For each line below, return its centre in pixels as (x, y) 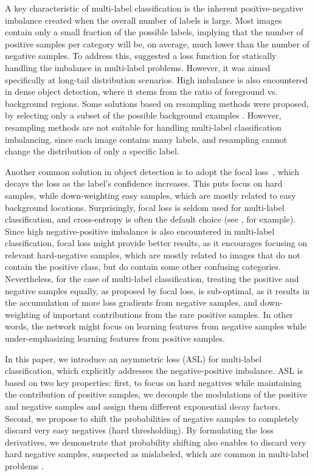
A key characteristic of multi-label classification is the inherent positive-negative (154, 8)
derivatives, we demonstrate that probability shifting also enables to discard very (156, 442)
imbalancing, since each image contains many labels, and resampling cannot (146, 139)
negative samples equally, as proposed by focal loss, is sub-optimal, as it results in (157, 290)
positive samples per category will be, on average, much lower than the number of (157, 43)
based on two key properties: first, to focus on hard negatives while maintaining (153, 382)
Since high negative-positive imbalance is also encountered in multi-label (140, 231)
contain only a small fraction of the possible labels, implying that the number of (154, 32)
